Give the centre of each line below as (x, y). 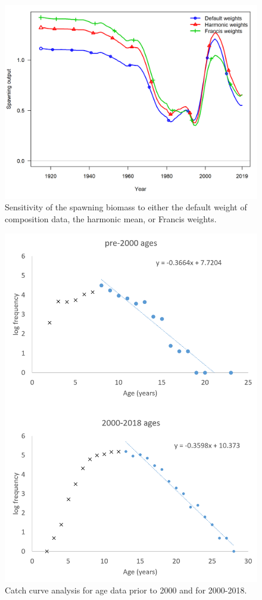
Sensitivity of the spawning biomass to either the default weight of (126, 207)
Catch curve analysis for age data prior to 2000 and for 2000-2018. (126, 590)
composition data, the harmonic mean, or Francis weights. (111, 219)
